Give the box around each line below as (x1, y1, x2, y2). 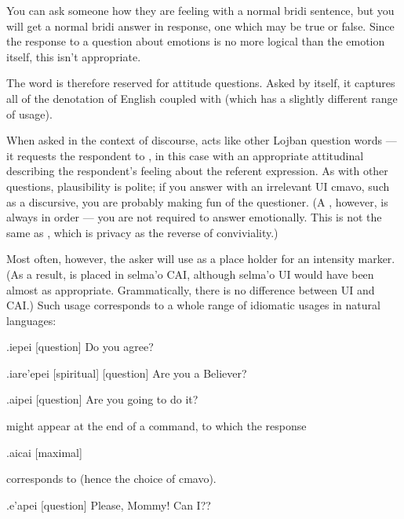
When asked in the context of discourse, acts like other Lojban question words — (6, 132, 397, 148)
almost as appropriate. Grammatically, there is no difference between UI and (6, 281, 375, 298)
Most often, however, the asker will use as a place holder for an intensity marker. (6, 250, 395, 267)
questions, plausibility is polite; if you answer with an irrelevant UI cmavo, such (6, 177, 390, 194)
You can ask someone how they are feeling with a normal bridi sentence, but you (6, 2, 395, 18)
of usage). (6, 105, 53, 122)
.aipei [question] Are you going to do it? (6, 391, 198, 408)
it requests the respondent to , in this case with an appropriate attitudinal (6, 147, 364, 163)
